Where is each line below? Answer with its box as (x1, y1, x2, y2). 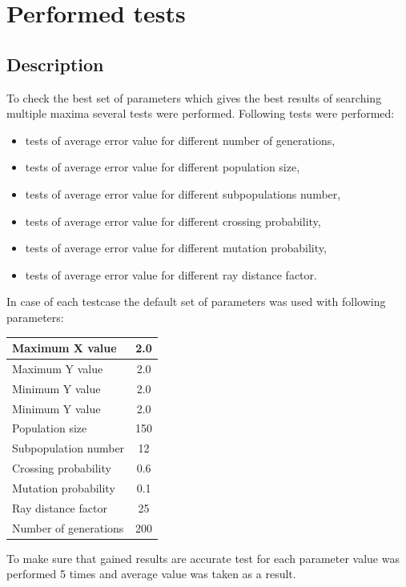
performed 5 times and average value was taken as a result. (6, 565, 296, 582)
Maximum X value (12, 340, 117, 356)
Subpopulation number (12, 440, 125, 456)
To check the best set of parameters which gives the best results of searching (6, 89, 382, 106)
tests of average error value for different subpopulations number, (25, 185, 341, 202)
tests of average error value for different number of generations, (25, 131, 336, 148)
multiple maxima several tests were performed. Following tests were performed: (6, 105, 395, 122)
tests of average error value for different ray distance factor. (25, 266, 317, 283)
